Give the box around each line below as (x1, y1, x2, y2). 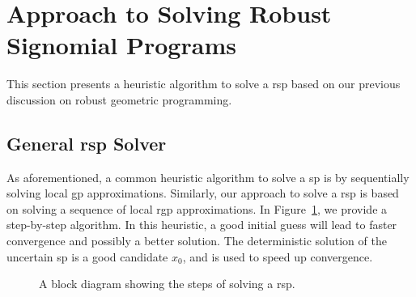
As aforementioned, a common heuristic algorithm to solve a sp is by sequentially (6, 168, 410, 185)
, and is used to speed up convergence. (182, 248, 373, 265)
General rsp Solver (6, 130, 167, 155)
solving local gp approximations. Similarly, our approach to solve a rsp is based (6, 185, 399, 202)
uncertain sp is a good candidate (6, 248, 168, 265)
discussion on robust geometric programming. (6, 91, 232, 108)
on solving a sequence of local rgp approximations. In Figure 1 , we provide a (6, 200, 388, 217)
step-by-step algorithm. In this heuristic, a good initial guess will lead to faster (6, 216, 397, 233)
